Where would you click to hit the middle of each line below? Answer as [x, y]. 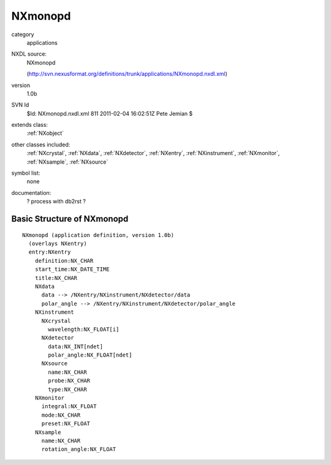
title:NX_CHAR [56, 278]
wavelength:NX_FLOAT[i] [84, 329]
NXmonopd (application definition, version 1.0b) [98, 235]
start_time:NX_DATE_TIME [72, 269]
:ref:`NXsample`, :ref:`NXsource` [67, 162]
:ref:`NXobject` [45, 133]
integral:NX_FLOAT [69, 406]
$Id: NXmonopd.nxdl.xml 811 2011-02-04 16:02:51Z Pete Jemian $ [110, 113]
